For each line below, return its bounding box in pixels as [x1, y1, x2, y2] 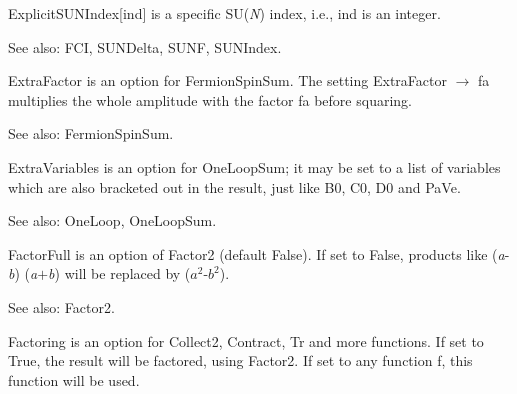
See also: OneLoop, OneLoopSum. [8, 210, 217, 231]
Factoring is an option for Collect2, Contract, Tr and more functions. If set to [8, 330, 484, 351]
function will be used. [8, 369, 140, 390]
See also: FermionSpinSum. [8, 123, 174, 144]
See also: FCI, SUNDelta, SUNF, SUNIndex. [8, 36, 282, 57]
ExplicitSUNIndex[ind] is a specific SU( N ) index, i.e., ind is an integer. [8, 3, 441, 23]
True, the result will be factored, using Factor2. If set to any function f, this [8, 350, 473, 371]
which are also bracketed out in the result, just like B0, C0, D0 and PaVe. [8, 176, 461, 197]
